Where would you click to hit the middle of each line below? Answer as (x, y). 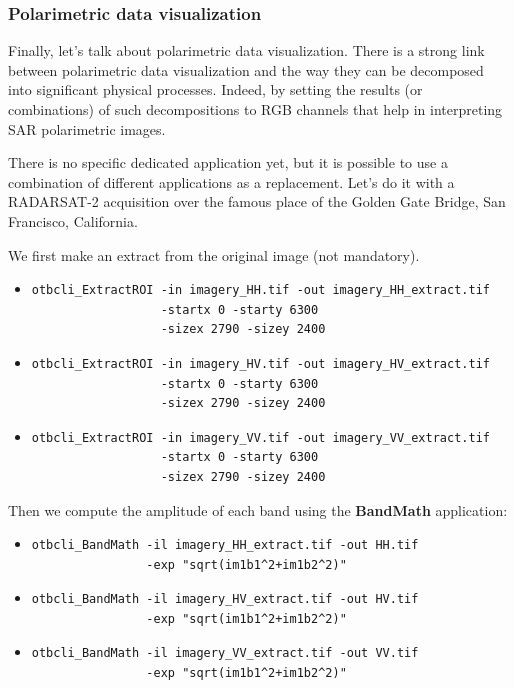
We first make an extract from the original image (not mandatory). (214, 254)
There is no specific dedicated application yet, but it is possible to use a (228, 162)
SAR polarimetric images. (87, 128)
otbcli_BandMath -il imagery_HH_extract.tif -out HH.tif (225, 545)
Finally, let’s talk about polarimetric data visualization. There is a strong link (246, 50)
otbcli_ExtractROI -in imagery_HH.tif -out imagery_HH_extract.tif (260, 290)
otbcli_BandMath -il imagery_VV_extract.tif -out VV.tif (225, 653)
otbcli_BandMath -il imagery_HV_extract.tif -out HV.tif (225, 599)
